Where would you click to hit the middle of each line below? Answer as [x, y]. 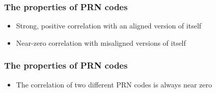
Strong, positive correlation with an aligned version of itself [109, 26]
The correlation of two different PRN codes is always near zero [114, 84]
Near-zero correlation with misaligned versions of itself [101, 42]
